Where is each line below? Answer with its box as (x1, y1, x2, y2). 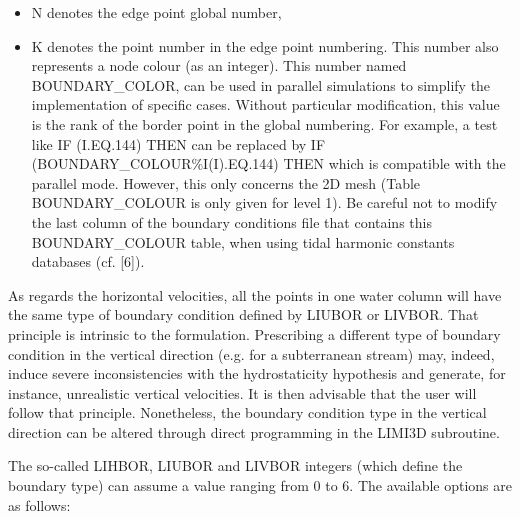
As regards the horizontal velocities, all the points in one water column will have (8, 284, 502, 305)
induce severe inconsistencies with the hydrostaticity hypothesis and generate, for (8, 363, 506, 384)
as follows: (8, 494, 71, 515)
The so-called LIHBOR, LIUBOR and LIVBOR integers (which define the (8, 455, 463, 476)
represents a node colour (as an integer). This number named (31, 55, 407, 76)
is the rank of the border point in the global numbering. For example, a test (31, 113, 498, 134)
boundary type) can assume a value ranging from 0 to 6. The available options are (8, 475, 512, 496)
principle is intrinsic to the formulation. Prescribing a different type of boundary (8, 323, 501, 344)
